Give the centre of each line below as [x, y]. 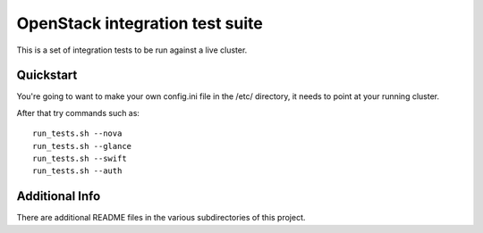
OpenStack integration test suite [140, 23]
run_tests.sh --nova [77, 133]
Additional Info [59, 196]
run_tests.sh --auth [77, 171]
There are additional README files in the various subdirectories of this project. [161, 218]
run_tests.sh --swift [80, 159]
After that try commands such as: [78, 112]
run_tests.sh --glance [82, 146]
